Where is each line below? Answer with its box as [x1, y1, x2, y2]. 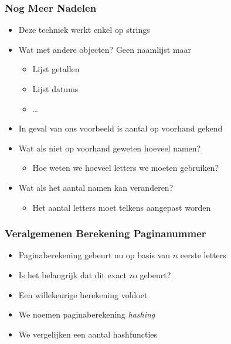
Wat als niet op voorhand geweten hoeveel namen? [18, 141, 201, 154]
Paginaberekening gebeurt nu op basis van [18, 249, 171, 261]
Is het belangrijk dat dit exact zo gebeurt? [18, 268, 171, 281]
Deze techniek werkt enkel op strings [18, 23, 150, 36]
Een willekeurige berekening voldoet [18, 288, 148, 301]
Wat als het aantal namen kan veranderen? [18, 181, 174, 193]
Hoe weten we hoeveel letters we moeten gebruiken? [32, 161, 219, 174]
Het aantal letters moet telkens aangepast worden [32, 201, 211, 213]
